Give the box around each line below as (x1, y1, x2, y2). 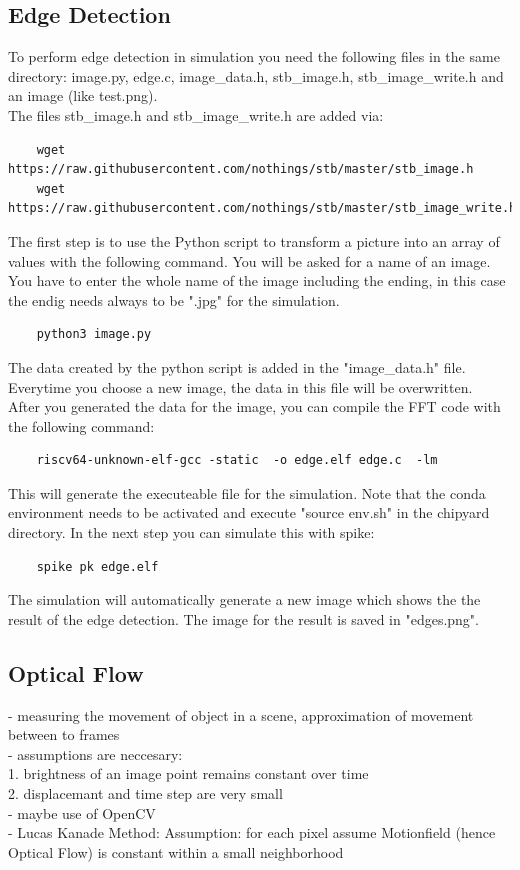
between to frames (8, 724, 120, 745)
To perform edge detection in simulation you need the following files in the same (8, 46, 500, 67)
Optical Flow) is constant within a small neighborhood (8, 841, 344, 862)
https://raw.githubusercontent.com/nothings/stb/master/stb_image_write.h (8, 201, 517, 216)
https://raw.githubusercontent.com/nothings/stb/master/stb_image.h (8, 162, 474, 177)
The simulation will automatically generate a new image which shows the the (8, 589, 481, 610)
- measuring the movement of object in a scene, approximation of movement (8, 704, 474, 725)
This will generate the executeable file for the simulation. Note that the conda (8, 482, 486, 503)
